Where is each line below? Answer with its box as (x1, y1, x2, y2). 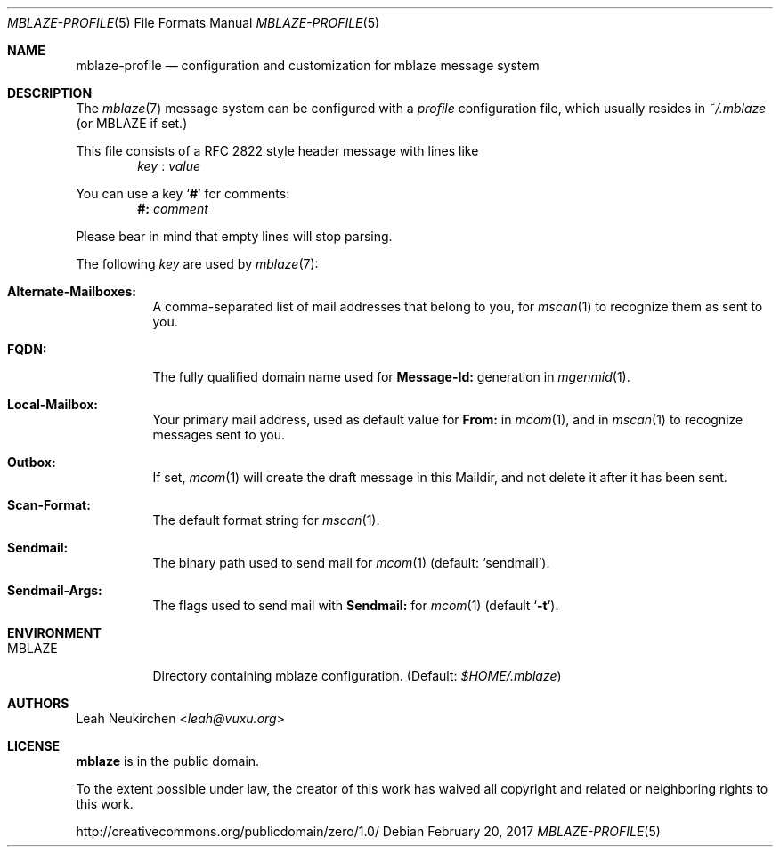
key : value (137, 158, 201, 173)
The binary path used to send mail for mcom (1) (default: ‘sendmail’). (152, 555, 550, 570)
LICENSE (7, 738, 61, 753)
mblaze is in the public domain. (76, 753, 260, 769)
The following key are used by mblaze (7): (76, 256, 319, 271)
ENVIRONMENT (7, 625, 102, 640)
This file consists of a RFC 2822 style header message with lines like (76, 143, 479, 158)
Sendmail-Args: (7, 583, 102, 598)
